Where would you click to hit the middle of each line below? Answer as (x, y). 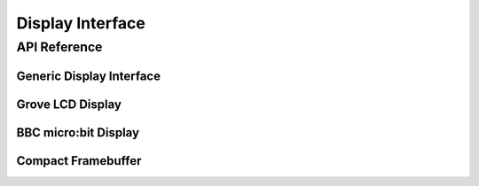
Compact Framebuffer (79, 161)
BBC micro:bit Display (78, 132)
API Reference (59, 47)
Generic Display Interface (89, 76)
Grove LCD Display (69, 104)
